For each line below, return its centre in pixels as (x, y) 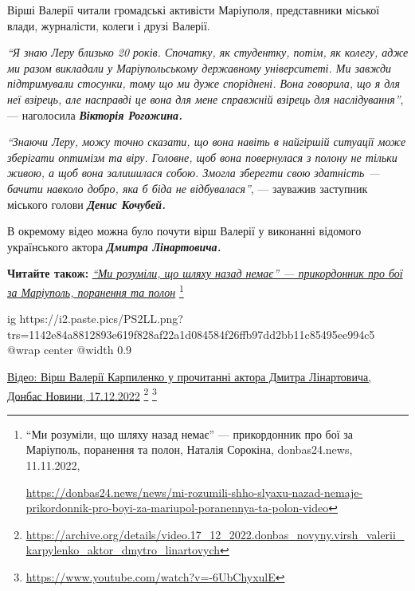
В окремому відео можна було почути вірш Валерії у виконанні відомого (184, 231)
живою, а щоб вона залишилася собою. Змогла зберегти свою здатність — (194, 173)
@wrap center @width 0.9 (70, 350)
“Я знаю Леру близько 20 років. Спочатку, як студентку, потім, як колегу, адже (208, 52)
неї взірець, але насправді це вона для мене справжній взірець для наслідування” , (206, 98)
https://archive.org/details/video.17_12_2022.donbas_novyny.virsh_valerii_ (215, 534)
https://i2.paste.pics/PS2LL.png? (101, 319)
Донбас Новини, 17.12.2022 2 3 (82, 394)
